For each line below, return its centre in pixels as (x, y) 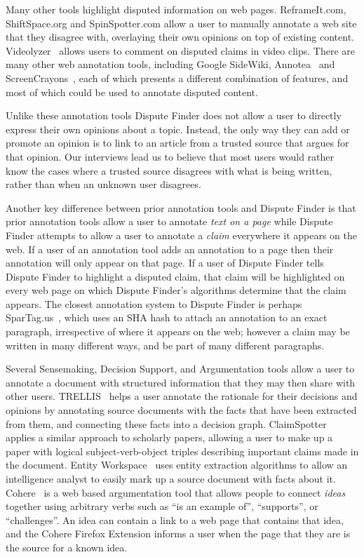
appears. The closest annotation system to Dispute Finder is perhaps (154, 303)
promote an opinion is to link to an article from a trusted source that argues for (177, 143)
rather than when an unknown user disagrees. (103, 184)
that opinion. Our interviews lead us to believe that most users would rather (170, 156)
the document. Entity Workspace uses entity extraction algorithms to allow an (177, 465)
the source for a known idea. (67, 547)
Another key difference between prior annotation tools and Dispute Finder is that (181, 207)
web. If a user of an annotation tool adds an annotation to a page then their (170, 249)
